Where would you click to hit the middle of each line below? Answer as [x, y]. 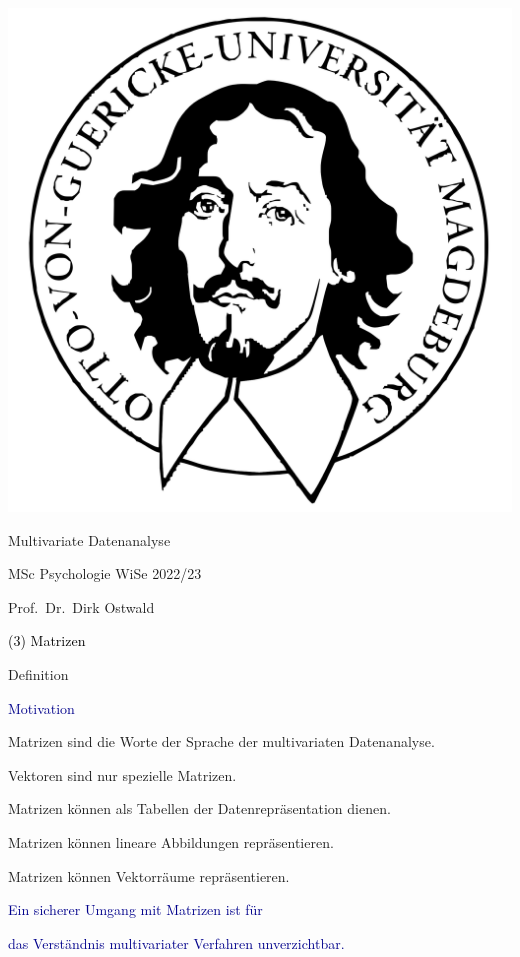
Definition [38, 673]
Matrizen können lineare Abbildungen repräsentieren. [171, 841]
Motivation [41, 707]
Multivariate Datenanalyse [89, 539]
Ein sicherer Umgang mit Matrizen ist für [135, 909]
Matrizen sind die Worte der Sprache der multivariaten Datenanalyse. [221, 741]
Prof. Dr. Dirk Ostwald [81, 606]
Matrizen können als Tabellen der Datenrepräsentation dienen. [199, 808]
